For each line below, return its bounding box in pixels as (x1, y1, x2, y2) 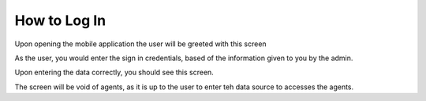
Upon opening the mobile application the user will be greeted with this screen (14, 39, 267, 49)
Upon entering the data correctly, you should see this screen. (14, 67, 215, 78)
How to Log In (14, 12, 106, 29)
